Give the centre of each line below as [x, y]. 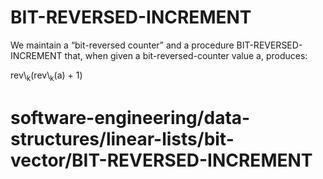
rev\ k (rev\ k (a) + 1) [46, 76]
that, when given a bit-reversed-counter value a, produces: [186, 55]
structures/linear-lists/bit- [122, 138]
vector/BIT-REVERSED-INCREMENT [161, 160]
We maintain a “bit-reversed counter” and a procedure [122, 45]
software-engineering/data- [130, 117]
